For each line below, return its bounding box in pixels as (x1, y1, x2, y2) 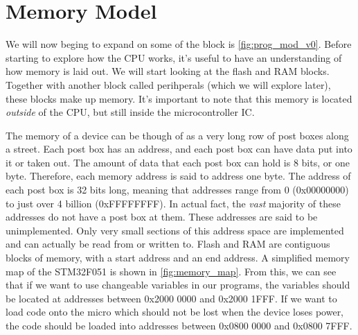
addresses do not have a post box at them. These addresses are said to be (6, 209, 318, 224)
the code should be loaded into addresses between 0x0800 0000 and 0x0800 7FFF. (6, 318, 352, 332)
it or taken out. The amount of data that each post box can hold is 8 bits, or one (6, 155, 350, 169)
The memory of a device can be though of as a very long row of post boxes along (6, 128, 349, 142)
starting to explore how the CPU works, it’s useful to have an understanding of (6, 50, 342, 65)
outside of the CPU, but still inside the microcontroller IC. (6, 105, 255, 119)
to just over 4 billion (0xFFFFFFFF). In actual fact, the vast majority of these (6, 196, 341, 210)
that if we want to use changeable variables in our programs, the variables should (6, 277, 350, 292)
